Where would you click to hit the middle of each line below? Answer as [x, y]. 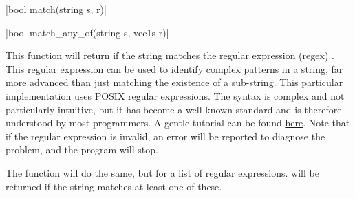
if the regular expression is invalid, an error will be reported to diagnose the [165, 136]
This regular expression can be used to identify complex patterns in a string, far [174, 68]
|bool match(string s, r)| [56, 9]
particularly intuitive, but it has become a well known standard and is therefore [174, 109]
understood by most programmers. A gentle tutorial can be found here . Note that [178, 123]
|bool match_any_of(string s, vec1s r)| [87, 32]
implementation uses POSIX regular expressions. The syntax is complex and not [175, 95]
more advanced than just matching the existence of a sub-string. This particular [174, 82]
